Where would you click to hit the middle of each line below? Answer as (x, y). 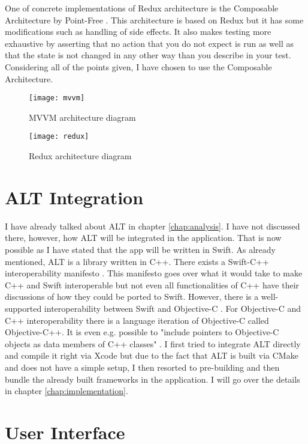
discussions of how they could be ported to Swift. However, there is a (132, 297)
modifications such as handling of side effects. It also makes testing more (138, 32)
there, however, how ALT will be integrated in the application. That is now (143, 238)
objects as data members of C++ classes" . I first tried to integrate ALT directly (153, 343)
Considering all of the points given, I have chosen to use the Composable (138, 66)
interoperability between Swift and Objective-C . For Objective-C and (172, 308)
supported (23, 308)
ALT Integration (74, 197)
